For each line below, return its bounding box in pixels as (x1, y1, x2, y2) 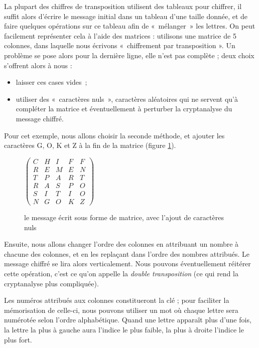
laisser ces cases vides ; (16, 77, 87, 87)
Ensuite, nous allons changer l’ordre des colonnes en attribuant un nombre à (4, 239, 239, 249)
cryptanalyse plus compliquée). (4, 278, 99, 288)
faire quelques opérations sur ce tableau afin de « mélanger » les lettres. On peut (4, 21, 255, 31)
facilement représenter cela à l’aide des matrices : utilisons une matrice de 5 (4, 30, 236, 41)
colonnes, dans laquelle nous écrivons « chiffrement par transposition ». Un (4, 40, 235, 51)
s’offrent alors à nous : (4, 60, 72, 70)
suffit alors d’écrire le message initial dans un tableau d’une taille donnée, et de (4, 11, 248, 21)
